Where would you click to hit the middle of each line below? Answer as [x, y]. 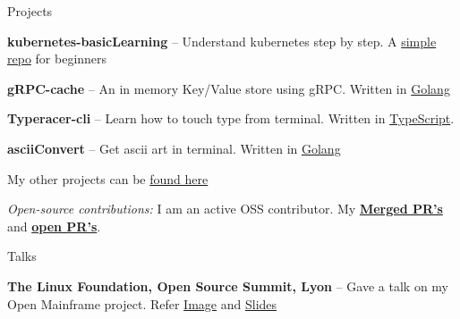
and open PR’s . [54, 226]
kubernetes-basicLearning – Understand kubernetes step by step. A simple [222, 41]
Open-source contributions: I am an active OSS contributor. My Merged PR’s [225, 209]
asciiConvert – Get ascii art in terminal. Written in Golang [174, 148]
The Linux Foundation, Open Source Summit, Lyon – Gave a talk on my [228, 285]
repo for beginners [57, 59]
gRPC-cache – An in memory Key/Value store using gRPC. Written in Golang [229, 88]
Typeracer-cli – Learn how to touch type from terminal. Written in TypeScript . [231, 118]
